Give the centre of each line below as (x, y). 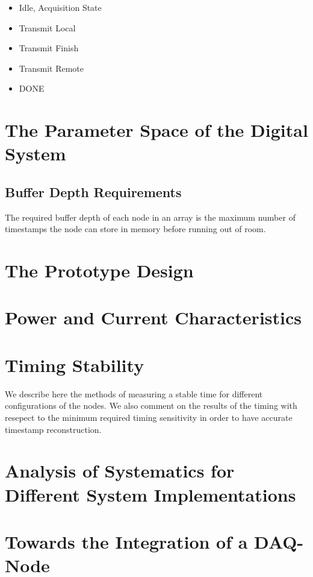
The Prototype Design (99, 270)
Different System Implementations (150, 494)
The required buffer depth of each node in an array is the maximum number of (150, 217)
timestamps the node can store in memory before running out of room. (135, 229)
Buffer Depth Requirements (93, 191)
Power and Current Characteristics (153, 317)
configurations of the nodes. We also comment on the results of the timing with (151, 405)
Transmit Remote (51, 68)
